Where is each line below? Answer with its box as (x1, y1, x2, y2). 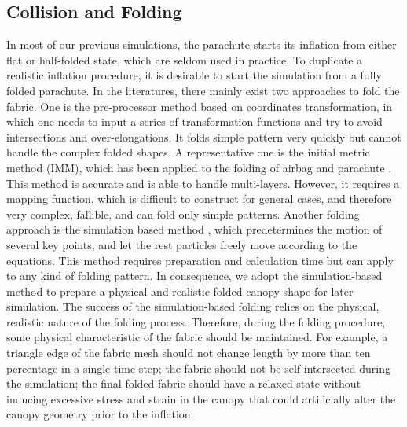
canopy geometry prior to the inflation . (6, 406, 194, 422)
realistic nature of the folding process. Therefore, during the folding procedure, (6, 313, 386, 329)
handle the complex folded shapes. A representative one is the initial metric (6, 144, 370, 160)
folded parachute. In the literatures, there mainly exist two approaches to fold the (6, 82, 400, 98)
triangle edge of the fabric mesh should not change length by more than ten (6, 344, 371, 361)
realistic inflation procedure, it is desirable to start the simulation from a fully (6, 67, 382, 83)
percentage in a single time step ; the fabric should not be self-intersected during (6, 359, 390, 376)
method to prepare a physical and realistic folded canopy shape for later (6, 282, 354, 299)
